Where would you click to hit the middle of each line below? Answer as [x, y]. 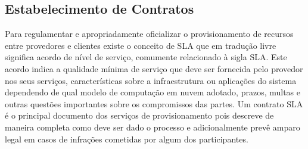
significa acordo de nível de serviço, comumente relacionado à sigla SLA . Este [146, 57]
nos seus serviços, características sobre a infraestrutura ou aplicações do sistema [151, 80]
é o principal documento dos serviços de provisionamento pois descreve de [139, 115]
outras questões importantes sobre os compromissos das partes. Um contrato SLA [154, 103]
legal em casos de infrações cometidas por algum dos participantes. [127, 139]
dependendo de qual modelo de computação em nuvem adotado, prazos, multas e [153, 92]
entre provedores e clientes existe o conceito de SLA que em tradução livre [141, 45]
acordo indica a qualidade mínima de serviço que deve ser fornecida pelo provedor [154, 68]
